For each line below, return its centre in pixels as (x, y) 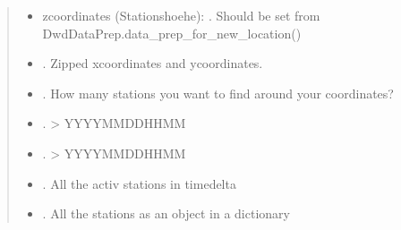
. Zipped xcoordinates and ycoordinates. (153, 63)
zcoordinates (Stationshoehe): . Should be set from (181, 15)
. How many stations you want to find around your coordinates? (218, 93)
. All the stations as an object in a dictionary (166, 213)
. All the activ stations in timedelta (139, 183)
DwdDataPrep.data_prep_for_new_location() (172, 33)
